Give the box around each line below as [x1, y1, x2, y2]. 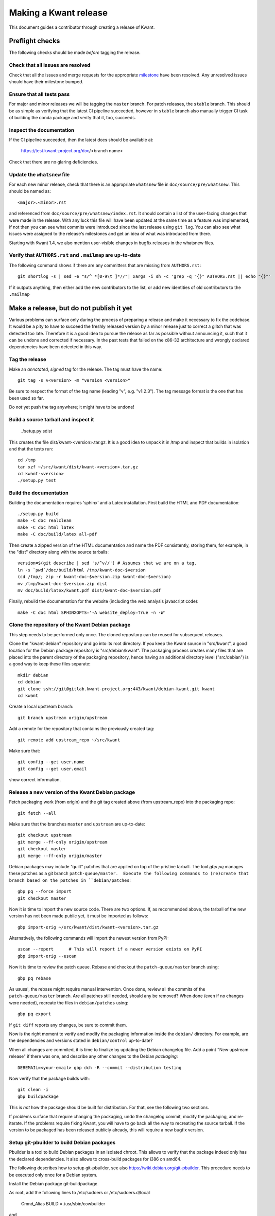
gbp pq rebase [17, 975, 51, 981]
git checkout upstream [17, 832, 72, 838]
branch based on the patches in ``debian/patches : [9, 877, 131, 883]
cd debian [17, 679, 41, 685]
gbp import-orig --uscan [17, 953, 77, 959]
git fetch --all [17, 810, 56, 816]
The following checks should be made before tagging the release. [9, 50, 141, 55]
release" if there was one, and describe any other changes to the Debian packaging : [9, 1054, 178, 1059]
